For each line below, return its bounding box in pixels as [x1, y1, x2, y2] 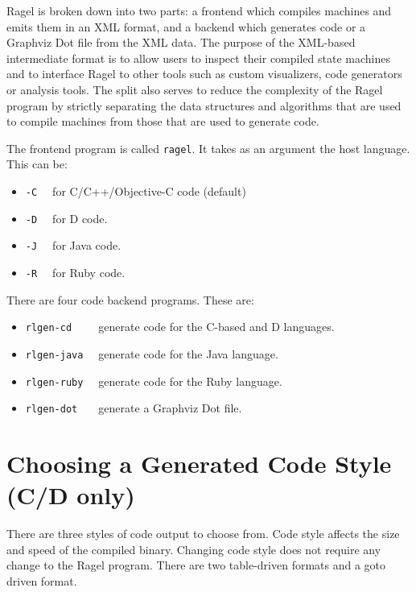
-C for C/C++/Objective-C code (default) [25, 183, 246, 199]
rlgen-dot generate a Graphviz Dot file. [25, 399, 242, 416]
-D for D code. [25, 209, 108, 226]
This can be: [6, 155, 68, 172]
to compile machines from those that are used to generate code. [6, 113, 319, 130]
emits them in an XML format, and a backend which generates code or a [6, 18, 366, 35]
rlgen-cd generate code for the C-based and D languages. [25, 318, 335, 335]
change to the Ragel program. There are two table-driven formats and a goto [6, 557, 386, 573]
